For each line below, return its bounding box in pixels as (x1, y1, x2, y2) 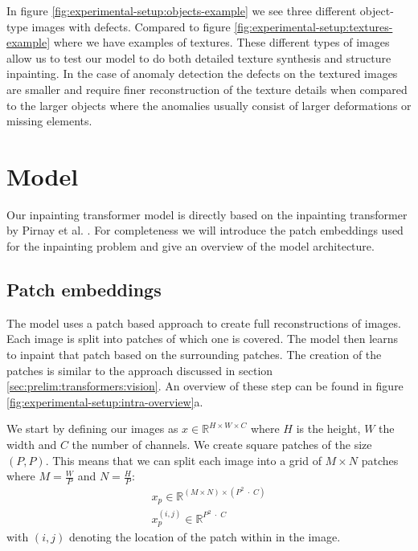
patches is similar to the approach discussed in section (6, 361, 273, 378)
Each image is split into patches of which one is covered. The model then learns (6, 330, 399, 347)
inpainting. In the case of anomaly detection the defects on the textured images (6, 65, 398, 82)
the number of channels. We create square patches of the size (72, 436, 372, 453)
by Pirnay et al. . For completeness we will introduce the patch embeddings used (6, 222, 404, 239)
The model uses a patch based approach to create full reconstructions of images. (6, 314, 401, 331)
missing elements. (6, 112, 92, 129)
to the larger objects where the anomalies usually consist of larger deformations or (6, 96, 412, 113)
